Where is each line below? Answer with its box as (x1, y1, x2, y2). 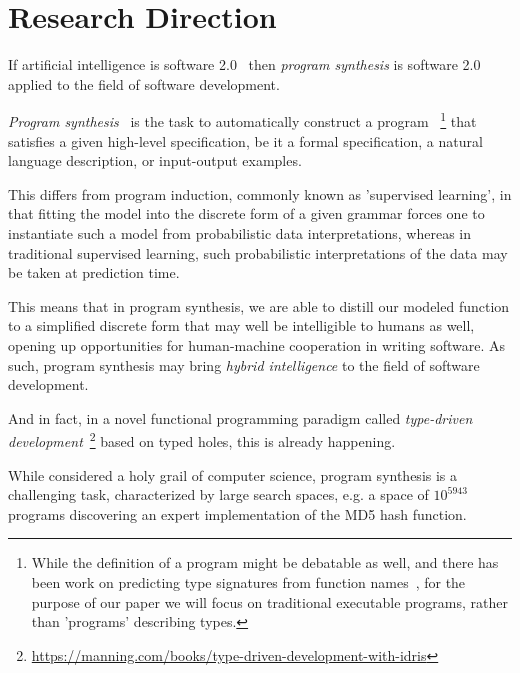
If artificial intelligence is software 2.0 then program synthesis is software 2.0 (8, 54, 481, 75)
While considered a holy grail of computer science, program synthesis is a (8, 464, 458, 485)
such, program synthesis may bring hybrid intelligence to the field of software (8, 354, 480, 375)
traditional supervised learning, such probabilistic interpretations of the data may (8, 242, 508, 263)
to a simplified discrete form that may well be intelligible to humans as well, (8, 315, 475, 336)
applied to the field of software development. (8, 73, 280, 94)
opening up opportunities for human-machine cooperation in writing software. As (8, 334, 506, 355)
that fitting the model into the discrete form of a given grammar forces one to (8, 203, 485, 224)
